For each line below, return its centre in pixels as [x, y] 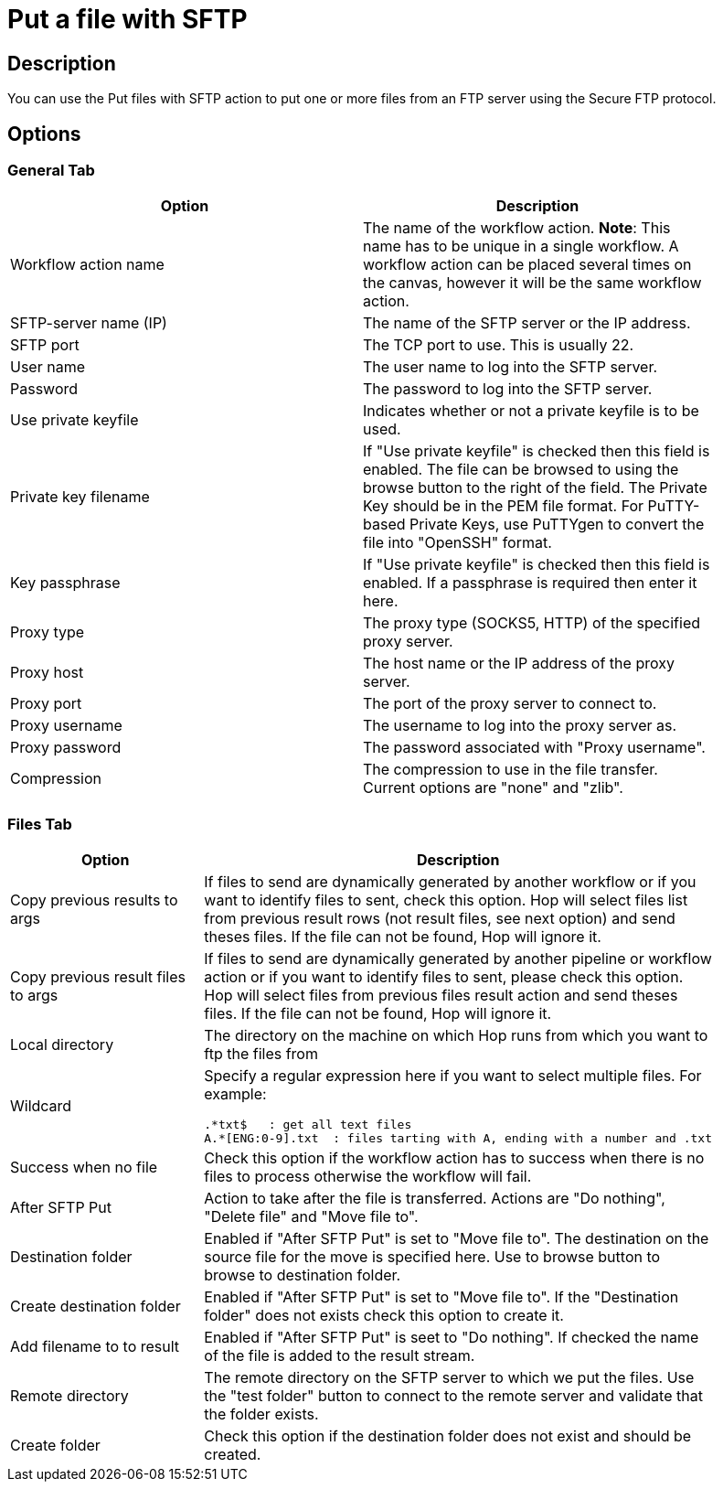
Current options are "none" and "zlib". [493, 788]
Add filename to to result [95, 1347]
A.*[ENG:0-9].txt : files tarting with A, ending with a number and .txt [458, 1139]
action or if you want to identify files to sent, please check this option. [444, 977]
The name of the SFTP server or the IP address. [527, 323]
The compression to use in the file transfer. [510, 770]
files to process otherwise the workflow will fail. [368, 1177]
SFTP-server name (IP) [89, 323]
